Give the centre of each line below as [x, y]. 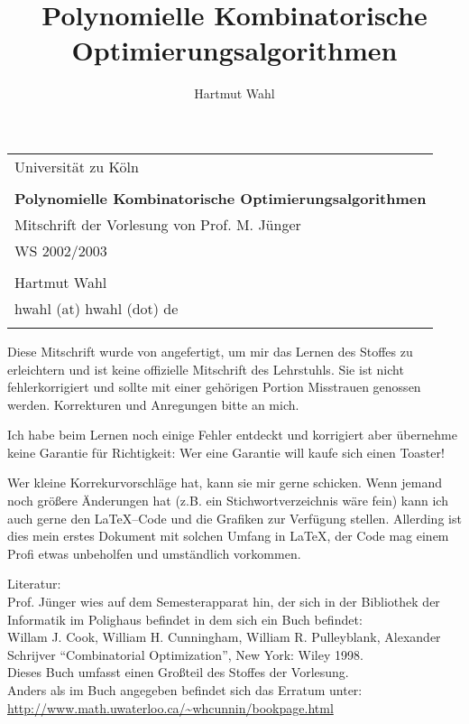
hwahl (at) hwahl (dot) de [97, 308]
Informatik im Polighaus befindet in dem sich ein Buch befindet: [185, 619]
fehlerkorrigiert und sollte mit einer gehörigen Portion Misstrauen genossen [214, 387]
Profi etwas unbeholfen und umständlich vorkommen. [154, 553]
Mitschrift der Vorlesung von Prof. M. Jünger [158, 224]
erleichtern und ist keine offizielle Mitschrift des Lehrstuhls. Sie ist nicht [206, 369]
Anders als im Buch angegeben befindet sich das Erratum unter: [185, 690]
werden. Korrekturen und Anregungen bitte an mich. [153, 404]
